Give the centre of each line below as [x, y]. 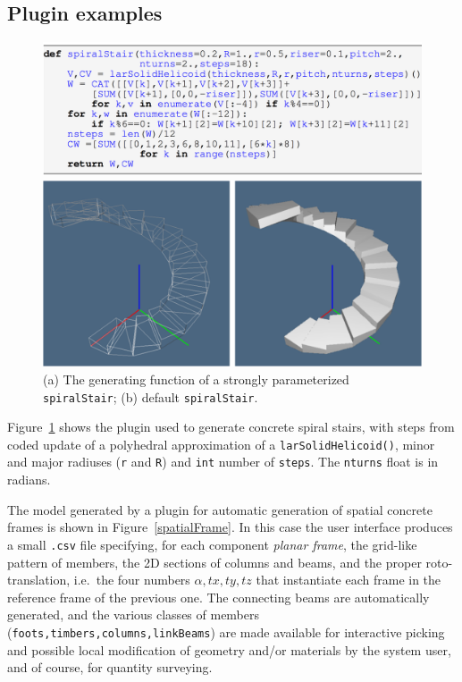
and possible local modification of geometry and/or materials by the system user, [229, 649]
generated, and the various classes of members [134, 615]
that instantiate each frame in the [349, 580]
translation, [39, 580]
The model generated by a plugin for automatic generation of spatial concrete [220, 509]
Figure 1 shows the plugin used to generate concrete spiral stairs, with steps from [231, 427]
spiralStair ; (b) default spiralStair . [151, 396]
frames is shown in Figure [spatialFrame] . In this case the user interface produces [230, 527]
